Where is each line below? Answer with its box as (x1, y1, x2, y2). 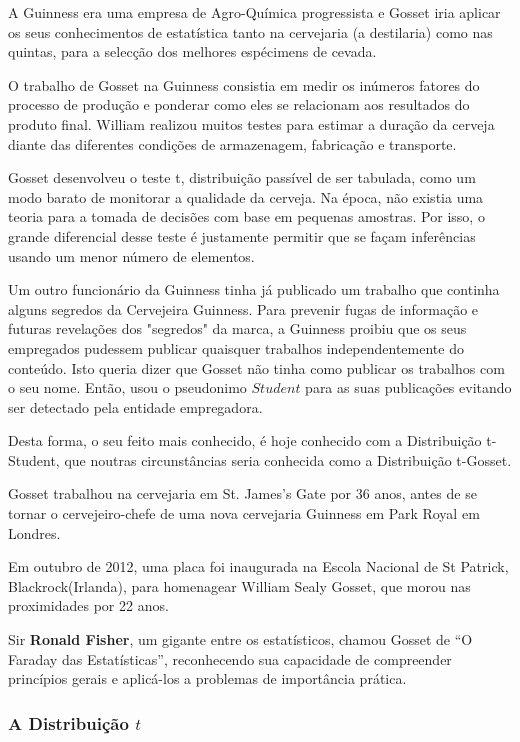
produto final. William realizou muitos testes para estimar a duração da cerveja (8, 113, 495, 134)
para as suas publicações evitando (305, 377, 512, 398)
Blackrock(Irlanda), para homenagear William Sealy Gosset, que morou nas (8, 575, 471, 596)
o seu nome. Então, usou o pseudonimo (8, 377, 247, 398)
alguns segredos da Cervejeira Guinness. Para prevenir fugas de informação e (8, 298, 479, 319)
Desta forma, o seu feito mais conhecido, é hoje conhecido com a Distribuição (8, 430, 482, 451)
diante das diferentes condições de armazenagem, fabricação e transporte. (8, 133, 457, 154)
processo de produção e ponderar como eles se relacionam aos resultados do (8, 94, 470, 115)
